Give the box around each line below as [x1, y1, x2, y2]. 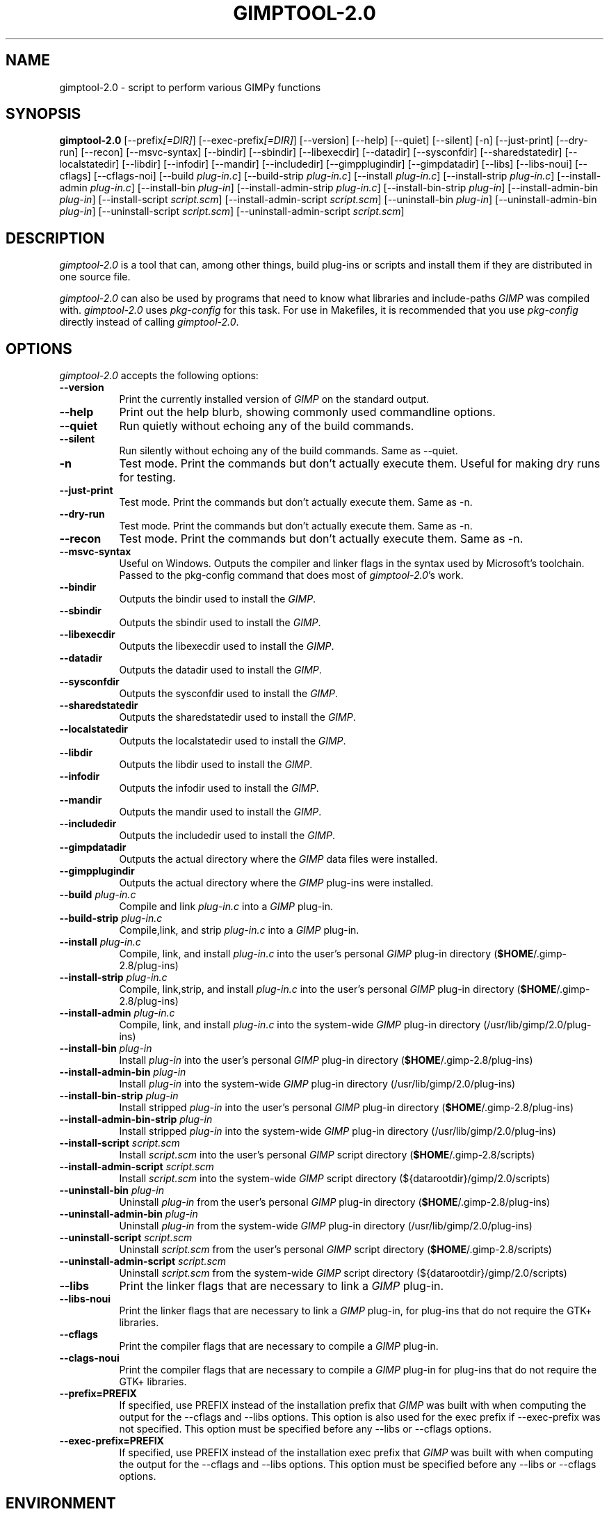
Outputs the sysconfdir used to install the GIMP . [119, 687, 338, 700]
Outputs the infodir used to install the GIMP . [119, 782, 319, 795]
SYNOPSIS [6, 105, 81, 123]
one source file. [59, 271, 131, 283]
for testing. [119, 470, 176, 485]
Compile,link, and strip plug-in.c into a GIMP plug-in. [119, 924, 359, 937]
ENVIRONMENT [6, 1494, 116, 1512]
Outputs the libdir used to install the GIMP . [119, 758, 313, 771]
